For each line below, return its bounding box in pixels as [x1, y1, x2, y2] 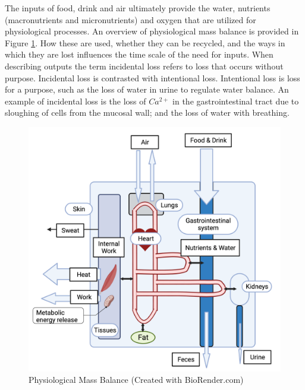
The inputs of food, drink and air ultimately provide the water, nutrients [5, 2, 271, 14]
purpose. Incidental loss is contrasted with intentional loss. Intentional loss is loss [5, 71, 300, 84]
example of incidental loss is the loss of [5, 94, 146, 107]
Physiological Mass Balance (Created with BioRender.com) [29, 373, 244, 386]
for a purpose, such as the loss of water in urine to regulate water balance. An [5, 83, 289, 96]
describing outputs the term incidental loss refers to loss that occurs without [5, 59, 284, 72]
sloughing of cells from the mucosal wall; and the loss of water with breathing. [5, 106, 290, 119]
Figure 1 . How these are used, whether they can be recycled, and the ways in [5, 36, 285, 49]
